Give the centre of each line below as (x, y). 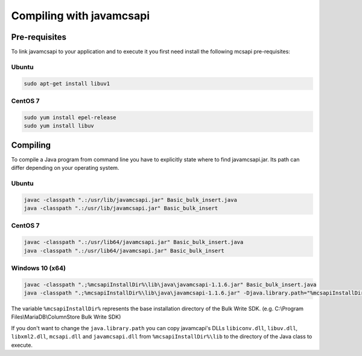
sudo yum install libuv (59, 126)
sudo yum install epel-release (70, 117)
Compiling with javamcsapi (81, 16)
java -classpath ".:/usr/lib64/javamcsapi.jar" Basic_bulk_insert (124, 251)
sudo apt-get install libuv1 (67, 83)
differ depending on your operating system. (65, 168)
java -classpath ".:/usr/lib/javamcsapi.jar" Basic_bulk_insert (121, 208)
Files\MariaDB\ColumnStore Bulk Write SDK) (66, 317)
